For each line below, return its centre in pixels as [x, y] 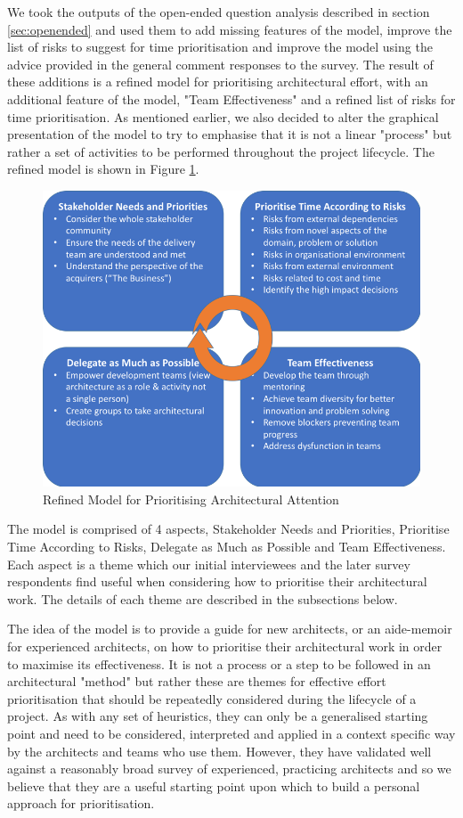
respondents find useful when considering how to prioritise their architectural [217, 581]
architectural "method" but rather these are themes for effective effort [197, 681]
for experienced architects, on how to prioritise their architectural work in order [225, 646]
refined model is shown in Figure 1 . [103, 169]
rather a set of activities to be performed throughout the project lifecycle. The [221, 151]
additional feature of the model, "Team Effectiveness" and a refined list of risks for [231, 98]
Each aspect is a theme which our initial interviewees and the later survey [209, 564]
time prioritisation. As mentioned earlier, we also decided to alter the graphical [223, 116]
